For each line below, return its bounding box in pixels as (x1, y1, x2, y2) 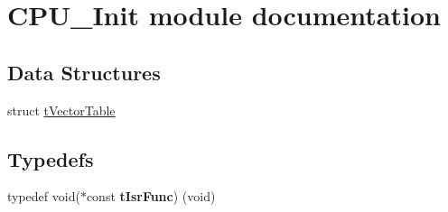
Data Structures (7, 58, 161, 86)
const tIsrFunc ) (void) (86, 187, 216, 206)
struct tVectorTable (7, 100, 116, 119)
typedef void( (7, 187, 80, 206)
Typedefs (7, 144, 94, 172)
